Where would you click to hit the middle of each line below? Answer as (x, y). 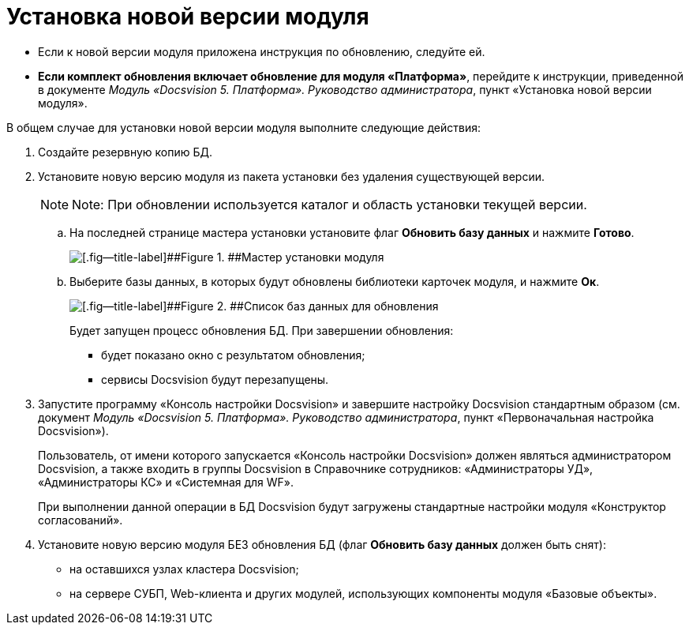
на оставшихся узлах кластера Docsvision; (184, 569)
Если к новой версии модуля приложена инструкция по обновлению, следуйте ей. (262, 51)
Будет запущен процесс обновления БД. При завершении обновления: (262, 330)
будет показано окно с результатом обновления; (233, 355)
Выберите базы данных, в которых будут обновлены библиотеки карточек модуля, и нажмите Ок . (335, 281)
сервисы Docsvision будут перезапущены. (215, 379)
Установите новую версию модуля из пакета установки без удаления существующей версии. (292, 176)
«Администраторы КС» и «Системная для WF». (166, 482)
